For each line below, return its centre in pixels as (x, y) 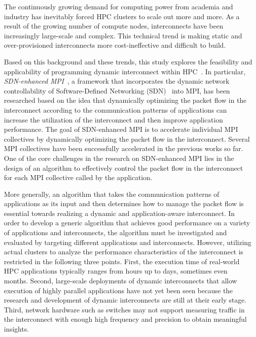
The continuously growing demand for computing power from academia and (119, 6)
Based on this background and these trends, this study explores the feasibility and (128, 61)
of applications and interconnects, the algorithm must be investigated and (115, 232)
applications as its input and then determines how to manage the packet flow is (124, 203)
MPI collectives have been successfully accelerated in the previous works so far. (124, 148)
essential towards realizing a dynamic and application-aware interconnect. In (119, 213)
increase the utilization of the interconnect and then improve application (113, 119)
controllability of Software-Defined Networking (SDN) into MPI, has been (117, 90)
